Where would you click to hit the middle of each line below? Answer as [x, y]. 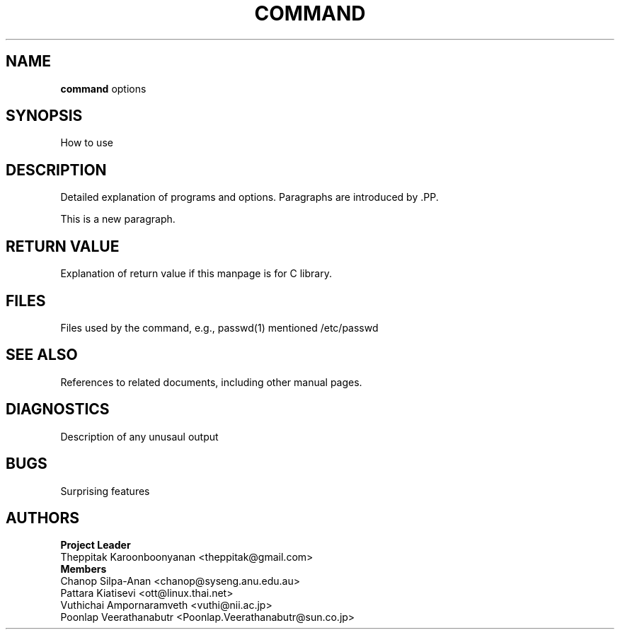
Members [84, 569]
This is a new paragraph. [118, 219]
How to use [87, 143]
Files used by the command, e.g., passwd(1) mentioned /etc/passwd [219, 327]
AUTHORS [43, 518]
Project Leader [96, 545]
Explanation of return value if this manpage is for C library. [196, 274]
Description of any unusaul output [139, 436]
